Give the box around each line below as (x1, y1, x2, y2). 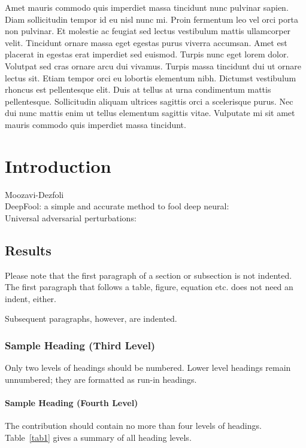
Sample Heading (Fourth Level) (5, 397, 138, 409)
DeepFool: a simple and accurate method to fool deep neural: (5, 200, 229, 212)
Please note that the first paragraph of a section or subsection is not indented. (5, 269, 292, 281)
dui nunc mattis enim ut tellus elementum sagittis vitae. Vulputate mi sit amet (5, 106, 295, 119)
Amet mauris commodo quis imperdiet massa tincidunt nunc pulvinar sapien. (5, 1, 289, 13)
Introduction (5, 153, 111, 178)
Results (5, 240, 51, 259)
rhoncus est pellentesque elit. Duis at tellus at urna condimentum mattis (5, 83, 271, 96)
